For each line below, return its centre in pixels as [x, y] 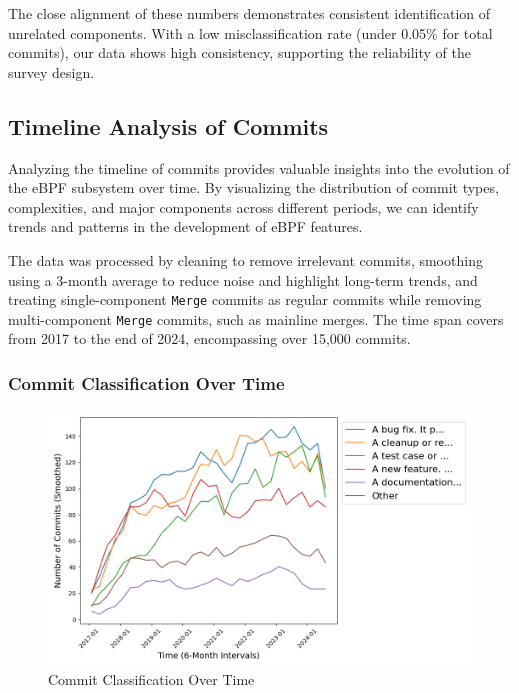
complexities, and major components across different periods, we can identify [243, 206]
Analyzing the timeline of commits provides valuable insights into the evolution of [259, 167]
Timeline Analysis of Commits [168, 125]
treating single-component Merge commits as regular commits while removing [245, 299]
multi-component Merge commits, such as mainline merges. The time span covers [256, 318]
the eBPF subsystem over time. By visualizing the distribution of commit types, [253, 187]
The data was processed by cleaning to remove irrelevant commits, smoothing [245, 259]
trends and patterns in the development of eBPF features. [185, 226]
